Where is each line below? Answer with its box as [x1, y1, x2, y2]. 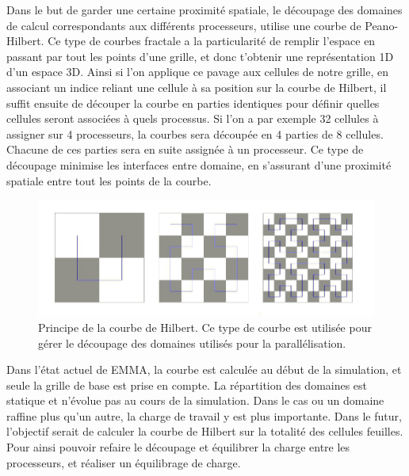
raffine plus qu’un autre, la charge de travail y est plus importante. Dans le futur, [6, 407, 402, 424]
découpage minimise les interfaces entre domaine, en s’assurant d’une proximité [6, 156, 392, 173]
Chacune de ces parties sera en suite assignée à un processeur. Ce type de [6, 141, 364, 158]
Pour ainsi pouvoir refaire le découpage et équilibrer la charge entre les [6, 439, 350, 455]
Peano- [365, 17, 399, 33]
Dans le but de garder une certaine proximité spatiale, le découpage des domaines [6, 2, 403, 17]
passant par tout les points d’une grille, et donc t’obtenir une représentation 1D [6, 48, 394, 64]
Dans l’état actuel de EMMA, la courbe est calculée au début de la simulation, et [6, 361, 402, 378]
